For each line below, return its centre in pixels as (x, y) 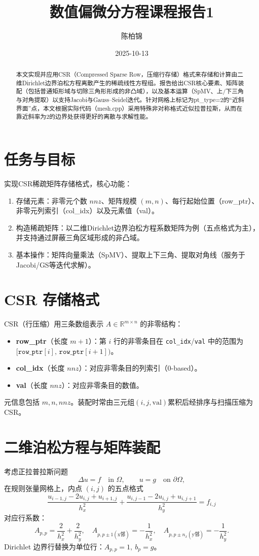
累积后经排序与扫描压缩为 (211, 402)
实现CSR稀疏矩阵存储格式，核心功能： (68, 183)
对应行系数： (25, 518)
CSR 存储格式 (52, 299)
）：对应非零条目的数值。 (102, 385)
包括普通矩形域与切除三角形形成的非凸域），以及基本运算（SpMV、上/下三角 (136, 91)
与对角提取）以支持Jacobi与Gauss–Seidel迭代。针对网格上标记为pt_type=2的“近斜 (130, 100)
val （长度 (32, 385)
